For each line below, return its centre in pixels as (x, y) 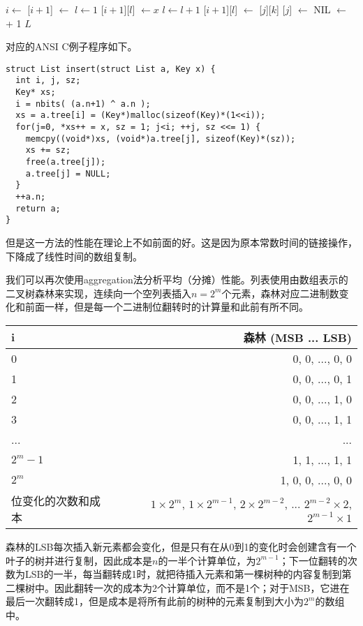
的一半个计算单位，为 (207, 560)
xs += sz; (48, 150)
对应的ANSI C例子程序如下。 (72, 46)
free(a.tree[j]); (66, 162)
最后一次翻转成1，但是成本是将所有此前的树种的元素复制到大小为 (155, 601)
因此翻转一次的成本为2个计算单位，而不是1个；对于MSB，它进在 (202, 587)
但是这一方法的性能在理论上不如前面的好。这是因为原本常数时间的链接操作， (181, 242)
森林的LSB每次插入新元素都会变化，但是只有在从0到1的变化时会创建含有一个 (181, 546)
